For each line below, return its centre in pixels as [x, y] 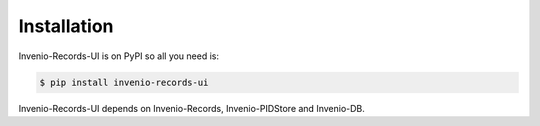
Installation [66, 26]
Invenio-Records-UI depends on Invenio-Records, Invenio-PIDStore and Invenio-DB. [191, 108]
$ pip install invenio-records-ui [124, 82]
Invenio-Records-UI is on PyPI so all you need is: [119, 56]
